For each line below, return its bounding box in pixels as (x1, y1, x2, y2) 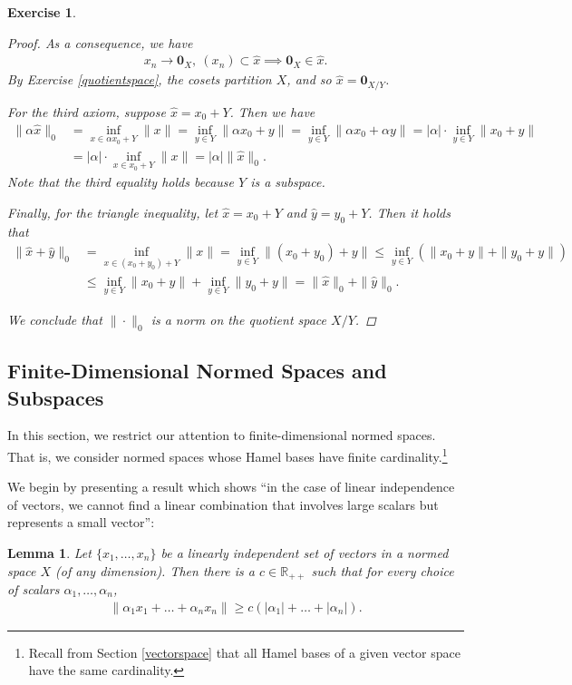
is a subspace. (250, 172, 325, 191)
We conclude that (7, 309, 102, 328)
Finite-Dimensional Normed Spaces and (7, 357, 387, 385)
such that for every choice (311, 561, 454, 580)
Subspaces (7, 383, 104, 411)
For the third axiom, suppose (7, 102, 166, 121)
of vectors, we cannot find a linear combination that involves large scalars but (7, 494, 439, 514)
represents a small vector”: (7, 513, 155, 532)
